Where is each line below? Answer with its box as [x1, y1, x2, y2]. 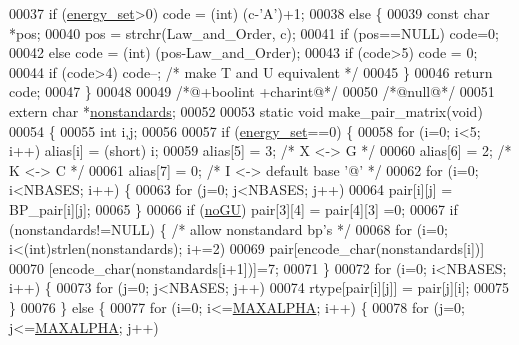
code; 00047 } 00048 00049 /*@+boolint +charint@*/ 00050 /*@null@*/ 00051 [9, 81, 495, 102]
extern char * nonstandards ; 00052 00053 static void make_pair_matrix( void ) [9, 100, 483, 121]
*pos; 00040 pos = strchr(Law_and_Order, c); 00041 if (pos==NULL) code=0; [9, 22, 499, 43]
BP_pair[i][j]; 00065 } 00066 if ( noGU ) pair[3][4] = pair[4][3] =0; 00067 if [9, 198, 458, 219]
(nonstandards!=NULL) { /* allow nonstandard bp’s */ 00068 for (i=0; [9, 218, 448, 239]
